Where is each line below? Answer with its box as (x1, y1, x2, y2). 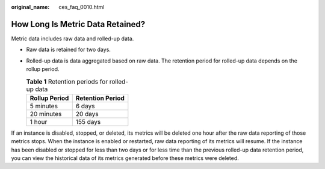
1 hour (29, 117, 48, 126)
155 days (75, 117, 101, 126)
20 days (75, 109, 99, 118)
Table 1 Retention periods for (26, 77, 108, 85)
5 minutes (29, 102, 58, 110)
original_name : (11, 4, 50, 10)
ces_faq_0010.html (58, 4, 105, 10)
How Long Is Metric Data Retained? (11, 19, 146, 29)
